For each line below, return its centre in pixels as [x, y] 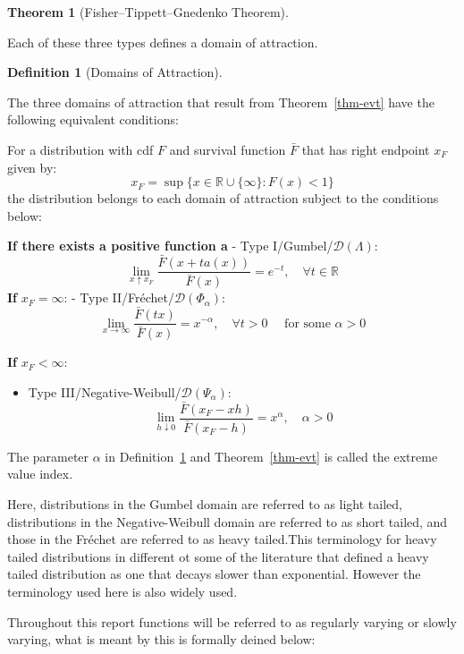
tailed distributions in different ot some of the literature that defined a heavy [218, 556]
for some [308, 323]
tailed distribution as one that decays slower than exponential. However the [214, 574]
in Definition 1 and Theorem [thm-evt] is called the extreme [271, 456]
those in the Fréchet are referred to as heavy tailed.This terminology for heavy [222, 539]
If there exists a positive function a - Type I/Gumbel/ [170, 246]
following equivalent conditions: [93, 119]
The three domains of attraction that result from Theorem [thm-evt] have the [221, 102]
